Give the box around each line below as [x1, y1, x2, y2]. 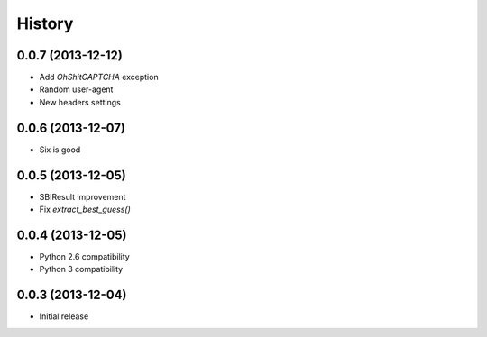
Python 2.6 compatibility [39, 250, 130, 261]
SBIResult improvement [39, 191, 126, 202]
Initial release [39, 311, 89, 322]
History [16, 14, 74, 33]
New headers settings [39, 96, 121, 107]
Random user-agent [39, 84, 114, 95]
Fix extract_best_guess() [39, 204, 131, 215]
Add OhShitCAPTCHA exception [39, 72, 159, 83]
